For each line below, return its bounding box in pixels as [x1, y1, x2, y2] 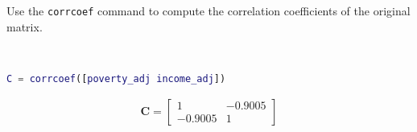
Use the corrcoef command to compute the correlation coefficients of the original [6, 2, 411, 19]
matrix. [6, 18, 43, 35]
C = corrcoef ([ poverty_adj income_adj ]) [6, 72, 226, 85]
